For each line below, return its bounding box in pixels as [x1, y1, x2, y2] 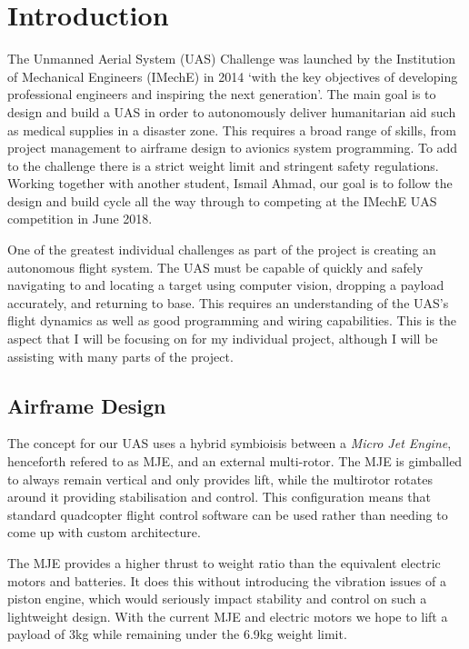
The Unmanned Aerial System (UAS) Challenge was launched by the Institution [7, 49, 455, 68]
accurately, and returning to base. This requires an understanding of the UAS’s [7, 293, 449, 312]
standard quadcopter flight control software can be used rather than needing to [7, 504, 448, 524]
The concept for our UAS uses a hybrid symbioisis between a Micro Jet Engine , [7, 434, 452, 453]
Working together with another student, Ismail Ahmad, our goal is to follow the [7, 174, 453, 193]
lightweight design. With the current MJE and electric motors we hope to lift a [7, 606, 448, 625]
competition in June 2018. [7, 209, 153, 228]
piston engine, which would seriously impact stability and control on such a [7, 589, 427, 608]
